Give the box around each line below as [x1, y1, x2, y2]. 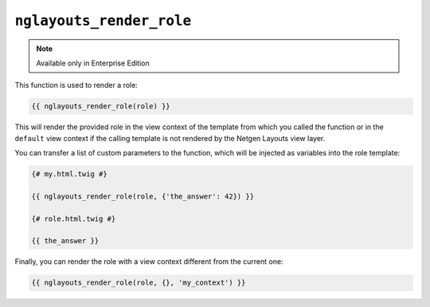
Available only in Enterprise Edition [36, 58, 150, 68]
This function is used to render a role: [14, 81, 139, 90]
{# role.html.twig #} [31, 214, 116, 223]
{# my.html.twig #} [31, 170, 107, 179]
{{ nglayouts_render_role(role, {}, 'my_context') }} [31, 278, 246, 287]
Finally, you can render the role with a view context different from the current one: [14, 257, 283, 266]
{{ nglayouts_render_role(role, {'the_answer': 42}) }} [31, 191, 255, 201]
